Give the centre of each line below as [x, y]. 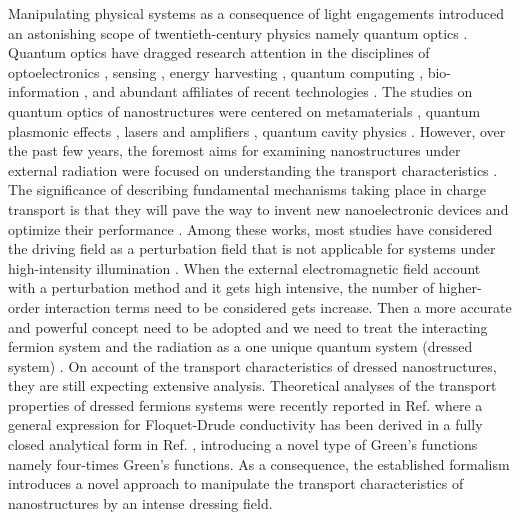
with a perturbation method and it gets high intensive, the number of [221, 287]
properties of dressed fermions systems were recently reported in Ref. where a [245, 404]
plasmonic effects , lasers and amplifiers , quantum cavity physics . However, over [257, 130]
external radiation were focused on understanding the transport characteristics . [253, 169]
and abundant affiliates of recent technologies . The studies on [282, 91]
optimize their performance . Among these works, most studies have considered [250, 228]
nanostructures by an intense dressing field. [140, 502]
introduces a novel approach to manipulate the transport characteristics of [236, 483]
